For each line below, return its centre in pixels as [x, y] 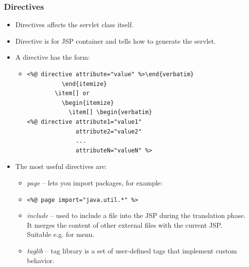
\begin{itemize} [88, 103]
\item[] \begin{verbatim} [110, 112]
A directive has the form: [53, 57]
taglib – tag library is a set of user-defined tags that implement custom [132, 250]
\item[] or [72, 93]
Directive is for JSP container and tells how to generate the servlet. [116, 41]
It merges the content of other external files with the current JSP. [125, 225]
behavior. [41, 260]
